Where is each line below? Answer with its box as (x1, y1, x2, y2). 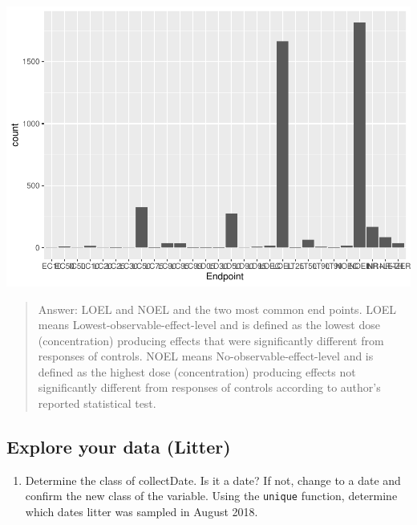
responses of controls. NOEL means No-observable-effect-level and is (38, 348, 374, 364)
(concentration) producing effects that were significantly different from (38, 332, 384, 348)
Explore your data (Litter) (6, 434, 231, 459)
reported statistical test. (38, 395, 156, 412)
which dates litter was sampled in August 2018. (25, 503, 258, 520)
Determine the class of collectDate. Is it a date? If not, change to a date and (25, 471, 401, 488)
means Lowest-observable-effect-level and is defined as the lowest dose (38, 316, 380, 333)
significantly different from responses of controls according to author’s (38, 379, 381, 396)
